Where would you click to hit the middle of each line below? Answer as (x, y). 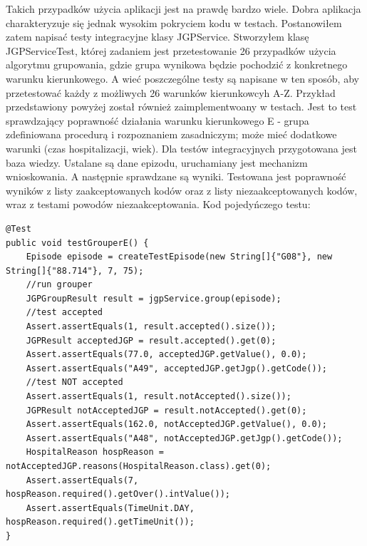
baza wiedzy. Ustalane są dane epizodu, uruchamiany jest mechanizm (157, 162)
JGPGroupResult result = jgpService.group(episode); (154, 298)
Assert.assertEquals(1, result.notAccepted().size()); (159, 397)
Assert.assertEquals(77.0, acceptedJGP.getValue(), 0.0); (166, 355)
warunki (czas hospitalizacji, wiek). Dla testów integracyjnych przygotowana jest (181, 148)
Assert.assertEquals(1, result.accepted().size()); (151, 327)
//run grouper (59, 285)
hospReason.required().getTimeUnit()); (100, 522)
